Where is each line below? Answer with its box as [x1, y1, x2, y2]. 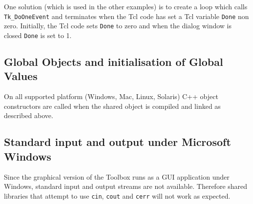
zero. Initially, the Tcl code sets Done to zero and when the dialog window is [4, 20, 232, 31]
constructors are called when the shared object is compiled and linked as [4, 101, 221, 111]
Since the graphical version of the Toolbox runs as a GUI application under [4, 171, 230, 182]
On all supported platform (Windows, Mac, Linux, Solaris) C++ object [4, 91, 218, 102]
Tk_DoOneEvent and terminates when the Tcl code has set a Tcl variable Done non [4, 11, 249, 21]
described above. [4, 110, 53, 121]
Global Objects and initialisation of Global [4, 54, 223, 69]
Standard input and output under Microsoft [4, 134, 231, 149]
